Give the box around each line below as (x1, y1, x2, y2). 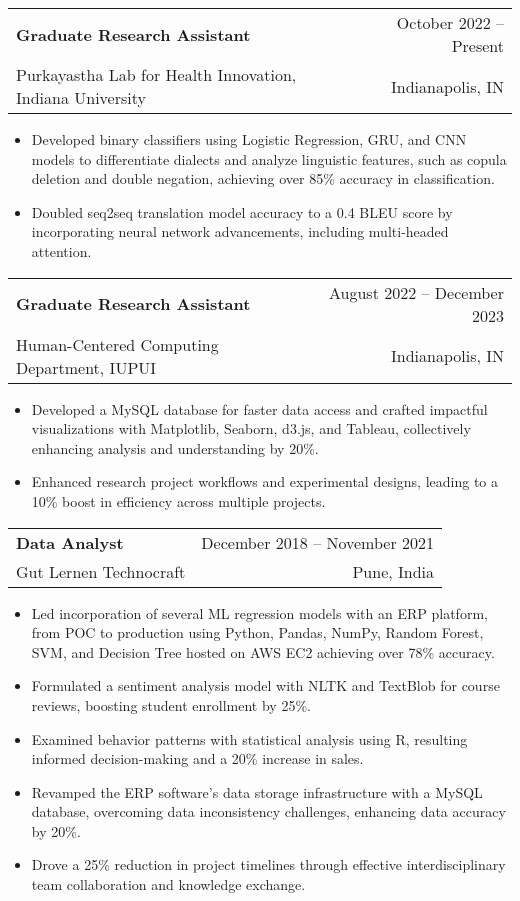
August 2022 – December (329, 280, 504, 304)
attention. (31, 240, 92, 261)
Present (451, 34, 504, 57)
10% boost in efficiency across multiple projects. (31, 490, 326, 511)
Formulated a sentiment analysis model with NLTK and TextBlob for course (31, 675, 500, 696)
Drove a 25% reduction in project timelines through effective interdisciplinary (31, 854, 506, 875)
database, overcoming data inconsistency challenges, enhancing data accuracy (31, 801, 506, 822)
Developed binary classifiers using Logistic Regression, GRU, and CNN (31, 129, 467, 149)
